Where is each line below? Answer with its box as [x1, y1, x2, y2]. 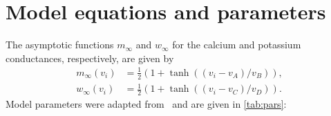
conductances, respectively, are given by [6, 50, 174, 65]
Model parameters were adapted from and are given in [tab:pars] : [6, 97, 287, 111]
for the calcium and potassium [172, 37, 301, 52]
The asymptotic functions [6, 37, 114, 52]
